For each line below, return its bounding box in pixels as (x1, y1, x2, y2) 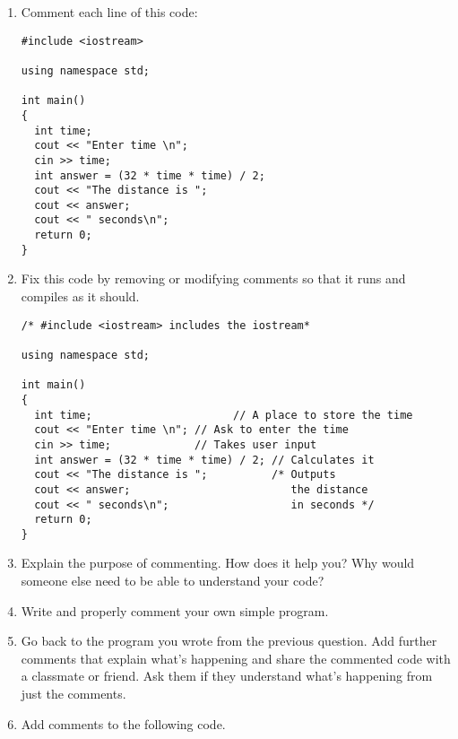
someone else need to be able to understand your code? (21, 571, 324, 590)
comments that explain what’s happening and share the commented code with (21, 648, 451, 667)
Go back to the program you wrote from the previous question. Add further (21, 631, 437, 650)
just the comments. (21, 684, 126, 703)
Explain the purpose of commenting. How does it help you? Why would (21, 553, 415, 572)
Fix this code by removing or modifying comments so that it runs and (21, 269, 406, 288)
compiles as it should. (21, 287, 140, 306)
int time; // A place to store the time (34, 408, 413, 422)
